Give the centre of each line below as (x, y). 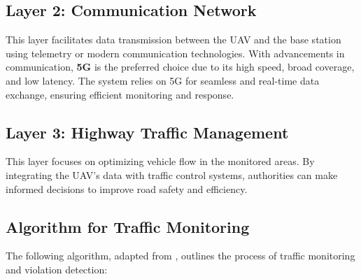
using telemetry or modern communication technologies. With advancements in (175, 53)
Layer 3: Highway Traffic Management (147, 132)
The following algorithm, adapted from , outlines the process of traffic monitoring (180, 256)
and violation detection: (57, 269)
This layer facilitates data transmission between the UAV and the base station (174, 40)
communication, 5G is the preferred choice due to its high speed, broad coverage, (180, 67)
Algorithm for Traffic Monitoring (128, 226)
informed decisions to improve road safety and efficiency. (127, 188)
